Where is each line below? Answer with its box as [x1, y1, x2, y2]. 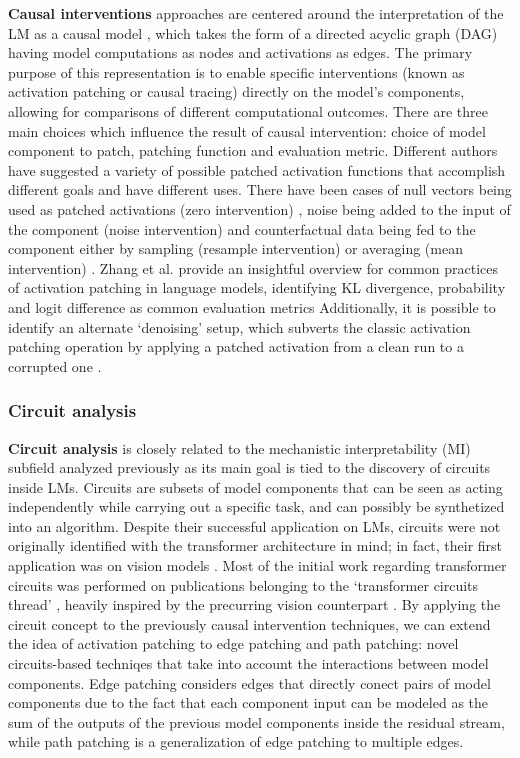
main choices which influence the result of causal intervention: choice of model [8, 120, 486, 141]
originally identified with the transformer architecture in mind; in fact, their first [8, 535, 503, 556]
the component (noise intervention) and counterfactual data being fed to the [8, 218, 476, 239]
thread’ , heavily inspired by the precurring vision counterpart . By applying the [8, 594, 501, 615]
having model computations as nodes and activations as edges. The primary [8, 42, 473, 63]
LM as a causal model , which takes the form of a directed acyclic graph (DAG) [8, 22, 498, 43]
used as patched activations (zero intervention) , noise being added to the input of [8, 198, 511, 219]
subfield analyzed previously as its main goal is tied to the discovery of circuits [8, 457, 491, 478]
